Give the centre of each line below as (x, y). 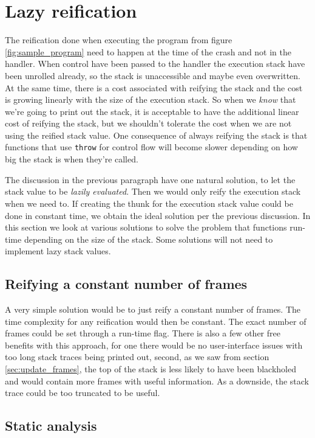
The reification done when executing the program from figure (119, 40)
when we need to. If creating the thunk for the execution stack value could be (149, 203)
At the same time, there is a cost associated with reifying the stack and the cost (154, 87)
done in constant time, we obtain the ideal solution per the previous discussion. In (158, 215)
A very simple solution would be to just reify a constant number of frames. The (153, 309)
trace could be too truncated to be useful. (83, 393)
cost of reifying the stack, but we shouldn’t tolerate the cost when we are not (148, 123)
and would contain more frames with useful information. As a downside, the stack (157, 381)
